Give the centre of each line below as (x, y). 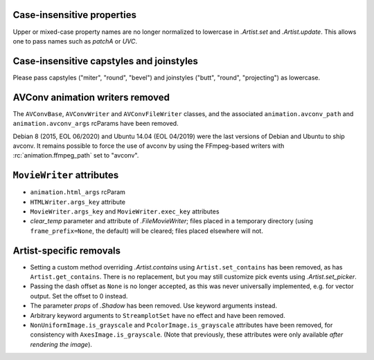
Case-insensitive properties (74, 15)
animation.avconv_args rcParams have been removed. (96, 124)
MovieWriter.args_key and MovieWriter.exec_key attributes (125, 211)
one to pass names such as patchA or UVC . (75, 41)
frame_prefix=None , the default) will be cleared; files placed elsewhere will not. (146, 231)
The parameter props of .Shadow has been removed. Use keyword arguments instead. (153, 306)
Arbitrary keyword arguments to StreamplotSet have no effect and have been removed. (158, 315)
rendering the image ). (61, 344)
